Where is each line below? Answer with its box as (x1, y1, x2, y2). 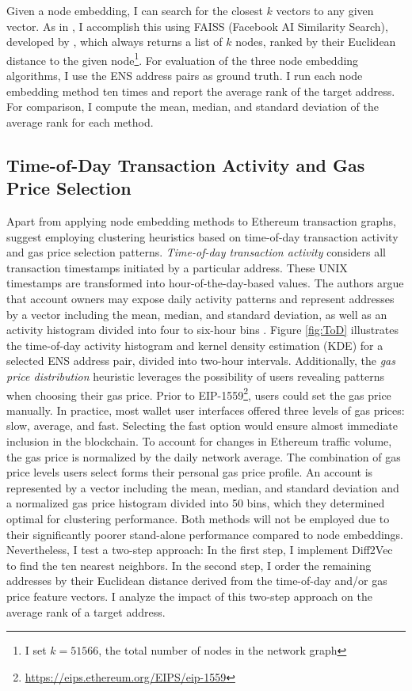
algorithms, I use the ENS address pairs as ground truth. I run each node (6, 67, 363, 84)
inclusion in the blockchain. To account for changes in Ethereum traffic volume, (6, 432, 392, 449)
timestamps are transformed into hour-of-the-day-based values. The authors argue (6, 275, 404, 291)
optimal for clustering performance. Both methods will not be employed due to (6, 510, 390, 526)
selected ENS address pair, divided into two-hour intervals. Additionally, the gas (6, 352, 395, 369)
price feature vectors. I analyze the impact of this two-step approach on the (6, 587, 372, 604)
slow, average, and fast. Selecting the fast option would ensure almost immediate (6, 417, 398, 434)
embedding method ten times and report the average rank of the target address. (6, 82, 395, 99)
